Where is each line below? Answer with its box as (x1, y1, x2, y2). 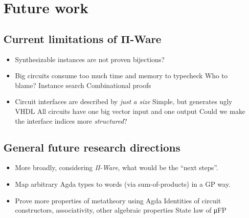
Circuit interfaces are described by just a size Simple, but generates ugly (15, 96, 232, 107)
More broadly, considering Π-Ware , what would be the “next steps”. (15, 162, 218, 173)
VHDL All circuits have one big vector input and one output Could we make (15, 106, 246, 116)
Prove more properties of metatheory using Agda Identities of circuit (15, 195, 221, 205)
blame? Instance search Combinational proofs (15, 80, 151, 90)
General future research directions (3, 139, 181, 154)
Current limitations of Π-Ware (3, 31, 161, 46)
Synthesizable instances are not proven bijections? (15, 54, 165, 64)
